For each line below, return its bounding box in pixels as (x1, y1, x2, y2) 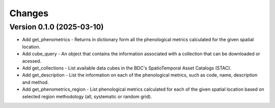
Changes (9, 8, 48, 19)
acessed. (22, 58, 42, 64)
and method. (22, 79, 49, 85)
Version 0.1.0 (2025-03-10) (9, 22, 104, 31)
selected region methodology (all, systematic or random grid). (22, 93, 152, 99)
